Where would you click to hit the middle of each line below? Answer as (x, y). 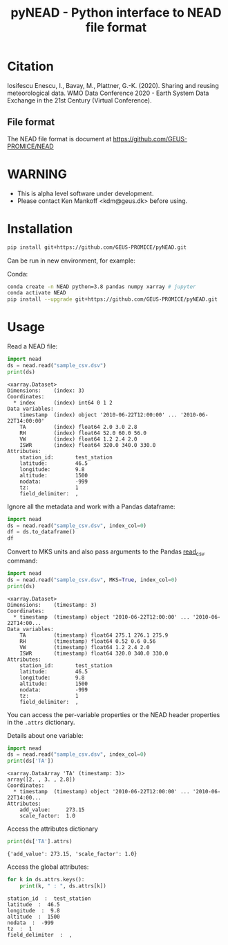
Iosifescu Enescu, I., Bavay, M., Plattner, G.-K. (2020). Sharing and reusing (113, 85)
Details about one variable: (45, 735)
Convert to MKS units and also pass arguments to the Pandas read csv (106, 552)
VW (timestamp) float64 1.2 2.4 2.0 (85, 647)
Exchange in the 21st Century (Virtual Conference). (79, 100)
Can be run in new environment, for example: (72, 260)
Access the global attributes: (48, 867)
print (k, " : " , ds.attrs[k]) (63, 886)
